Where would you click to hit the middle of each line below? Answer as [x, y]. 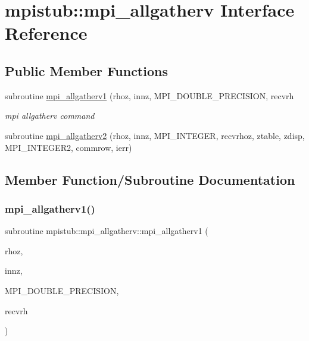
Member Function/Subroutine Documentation [150, 179]
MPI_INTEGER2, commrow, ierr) [68, 147]
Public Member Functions [86, 70]
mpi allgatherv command [50, 116]
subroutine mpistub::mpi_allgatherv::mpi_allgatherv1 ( [107, 231]
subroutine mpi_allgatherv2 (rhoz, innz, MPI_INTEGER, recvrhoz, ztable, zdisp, [155, 135]
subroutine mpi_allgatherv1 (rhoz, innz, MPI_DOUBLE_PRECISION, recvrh [149, 95]
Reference [46, 33]
